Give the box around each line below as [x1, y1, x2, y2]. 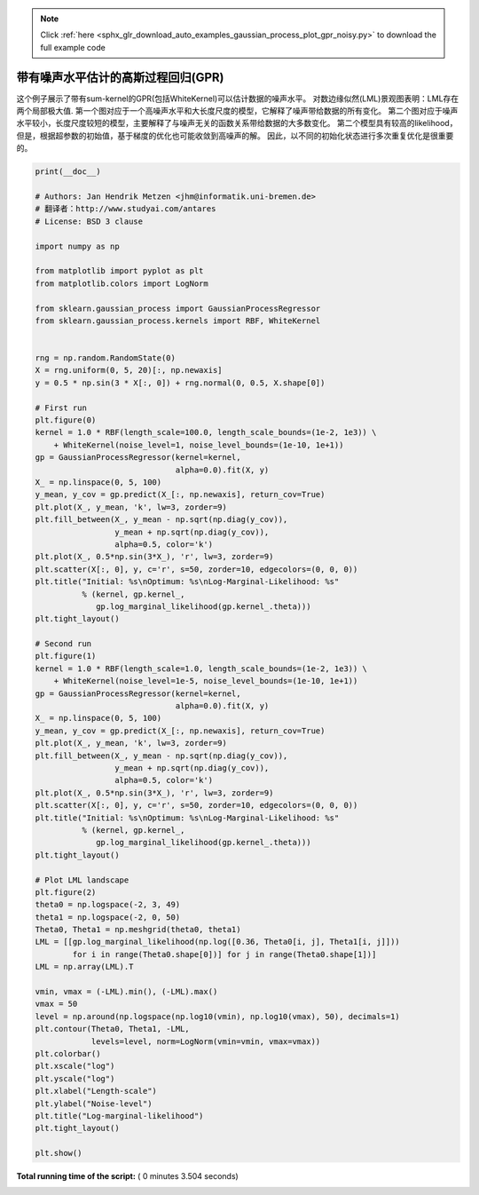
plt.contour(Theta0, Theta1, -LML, [35, 1024, 190, 1034]
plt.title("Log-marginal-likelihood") [35, 1111, 204, 1120]
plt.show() [35, 1148, 82, 1159]
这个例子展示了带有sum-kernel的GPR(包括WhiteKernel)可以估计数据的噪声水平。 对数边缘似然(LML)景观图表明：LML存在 [16, 93, 459, 104]
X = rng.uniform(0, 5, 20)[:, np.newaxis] [35, 365, 223, 376]
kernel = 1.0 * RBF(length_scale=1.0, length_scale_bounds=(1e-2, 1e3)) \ [35, 663, 368, 674]
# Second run [35, 639, 92, 649]
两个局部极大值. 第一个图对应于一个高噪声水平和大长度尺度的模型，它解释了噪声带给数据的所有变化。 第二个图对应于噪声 [16, 106, 459, 116]
